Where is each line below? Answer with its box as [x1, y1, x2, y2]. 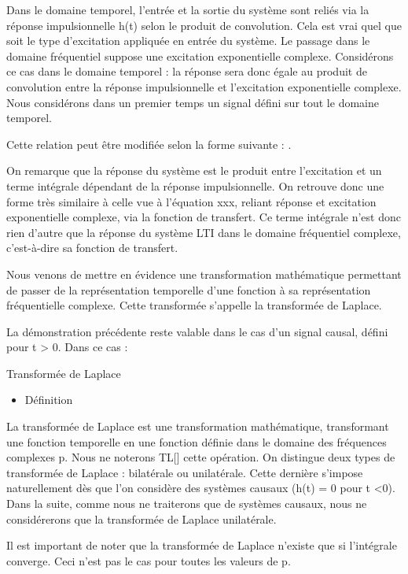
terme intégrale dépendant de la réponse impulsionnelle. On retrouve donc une [6, 177, 384, 194]
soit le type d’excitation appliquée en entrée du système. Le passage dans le [6, 32, 370, 49]
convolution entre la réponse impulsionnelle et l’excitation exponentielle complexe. [6, 78, 402, 94]
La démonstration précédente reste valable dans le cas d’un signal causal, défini [6, 323, 388, 339]
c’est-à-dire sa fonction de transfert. [6, 239, 178, 256]
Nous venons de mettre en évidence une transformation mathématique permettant [6, 265, 402, 282]
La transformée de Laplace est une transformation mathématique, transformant [6, 418, 389, 435]
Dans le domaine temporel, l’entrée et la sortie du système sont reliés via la [6, 2, 369, 17]
